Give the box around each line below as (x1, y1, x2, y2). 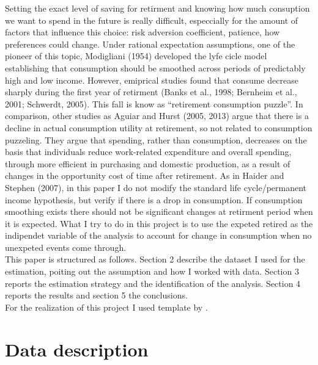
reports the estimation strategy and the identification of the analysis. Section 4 (5, 276, 301, 289)
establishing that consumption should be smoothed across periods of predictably (5, 61, 306, 74)
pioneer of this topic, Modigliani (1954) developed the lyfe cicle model (5, 49, 267, 62)
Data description (5, 336, 149, 361)
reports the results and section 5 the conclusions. (5, 289, 188, 302)
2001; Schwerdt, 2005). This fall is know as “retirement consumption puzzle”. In (5, 97, 303, 110)
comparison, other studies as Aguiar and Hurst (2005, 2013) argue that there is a (5, 109, 309, 122)
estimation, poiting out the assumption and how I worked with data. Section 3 (5, 265, 299, 278)
